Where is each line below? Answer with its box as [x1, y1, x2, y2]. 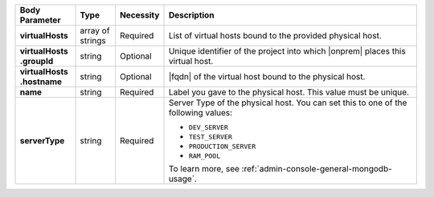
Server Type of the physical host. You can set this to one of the [168, 97, 407, 108]
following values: [168, 107, 233, 118]
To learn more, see [168, 163, 240, 174]
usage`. [168, 173, 197, 184]
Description [168, 10, 215, 20]
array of [80, 25, 110, 36]
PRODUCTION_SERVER [188, 143, 256, 151]
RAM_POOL [188, 152, 221, 160]
